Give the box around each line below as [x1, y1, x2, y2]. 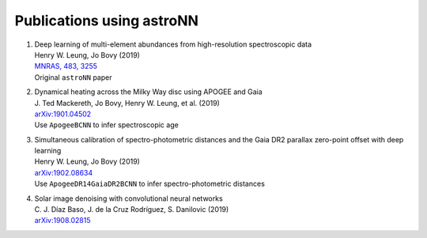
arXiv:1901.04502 [34, 109, 92, 119]
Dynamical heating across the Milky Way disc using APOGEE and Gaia [34, 87, 263, 96]
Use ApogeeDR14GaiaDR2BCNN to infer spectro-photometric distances [34, 179, 265, 189]
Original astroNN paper [34, 72, 112, 82]
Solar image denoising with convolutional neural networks [34, 194, 223, 203]
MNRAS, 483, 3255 [34, 62, 98, 71]
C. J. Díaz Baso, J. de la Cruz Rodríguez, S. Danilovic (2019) [34, 205, 229, 214]
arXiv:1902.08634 [34, 168, 93, 177]
